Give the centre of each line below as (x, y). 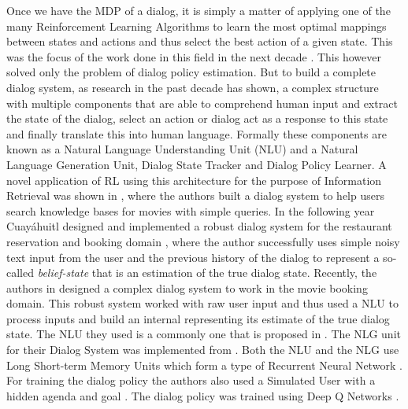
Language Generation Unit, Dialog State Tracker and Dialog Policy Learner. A (197, 164)
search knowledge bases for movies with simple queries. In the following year (191, 210)
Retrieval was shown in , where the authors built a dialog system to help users (195, 195)
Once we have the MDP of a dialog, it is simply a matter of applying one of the (198, 10)
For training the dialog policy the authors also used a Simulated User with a (191, 380)
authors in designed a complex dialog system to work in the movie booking (187, 287)
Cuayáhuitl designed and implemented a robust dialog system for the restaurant (199, 226)
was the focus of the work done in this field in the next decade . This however (194, 56)
